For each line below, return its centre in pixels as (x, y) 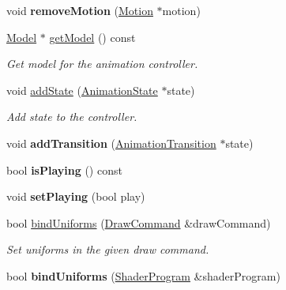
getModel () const (92, 37)
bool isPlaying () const (64, 169)
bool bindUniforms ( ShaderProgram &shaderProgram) (143, 275)
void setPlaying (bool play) (76, 196)
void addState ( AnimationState (82, 90)
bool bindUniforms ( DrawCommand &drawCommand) (139, 222)
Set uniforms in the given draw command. (108, 249)
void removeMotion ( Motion (80, 10)
